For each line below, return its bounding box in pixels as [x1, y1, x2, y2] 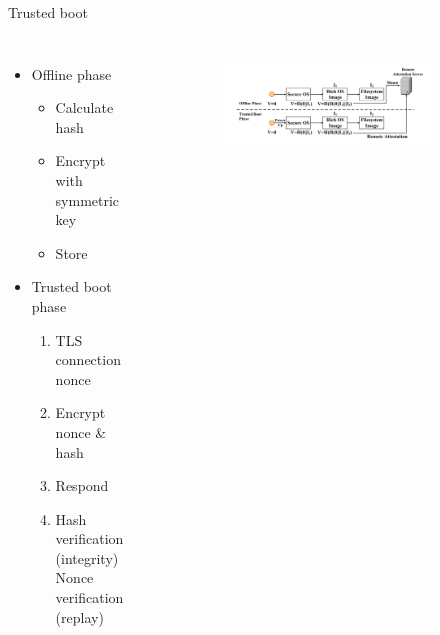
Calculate [55, 97, 114, 118]
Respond [55, 475, 109, 496]
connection [55, 349, 121, 370]
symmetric [55, 189, 120, 210]
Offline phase [31, 63, 112, 84]
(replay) [55, 606, 104, 627]
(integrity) [55, 547, 119, 568]
